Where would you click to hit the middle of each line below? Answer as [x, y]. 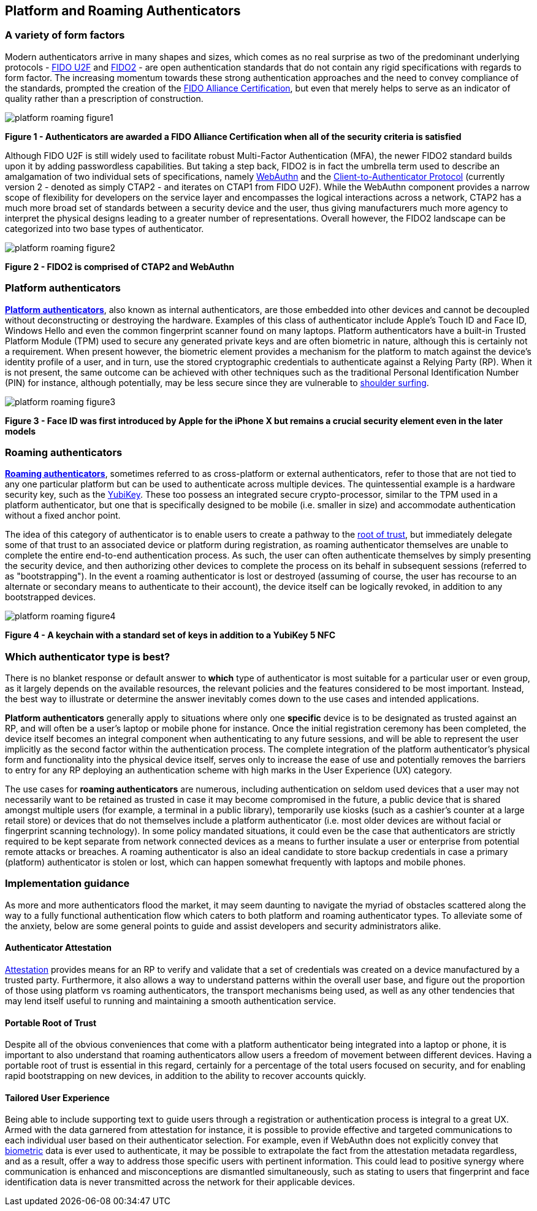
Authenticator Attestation [58, 948]
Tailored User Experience [57, 1097]
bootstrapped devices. [51, 597]
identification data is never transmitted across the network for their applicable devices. [180, 1182]
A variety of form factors [65, 35]
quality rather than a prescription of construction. [104, 98]
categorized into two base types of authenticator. [105, 228]
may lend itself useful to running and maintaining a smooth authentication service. [170, 1001]
